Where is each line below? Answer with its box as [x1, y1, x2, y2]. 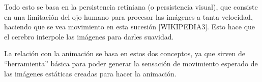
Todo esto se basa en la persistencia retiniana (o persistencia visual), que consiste [4, 2, 258, 12]
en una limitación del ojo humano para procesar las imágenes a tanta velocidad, [4, 11, 253, 22]
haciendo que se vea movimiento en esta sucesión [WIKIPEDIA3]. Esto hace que [4, 21, 255, 32]
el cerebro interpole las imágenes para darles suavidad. [4, 31, 174, 42]
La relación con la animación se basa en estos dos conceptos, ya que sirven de [4, 48, 246, 59]
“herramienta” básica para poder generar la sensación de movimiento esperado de [4, 58, 258, 68]
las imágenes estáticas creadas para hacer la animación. [4, 68, 177, 78]
